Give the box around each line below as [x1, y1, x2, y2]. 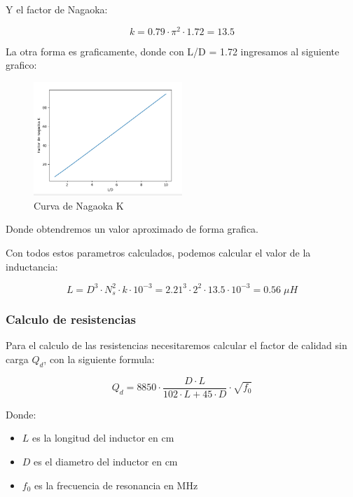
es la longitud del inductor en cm [32, 430, 174, 445]
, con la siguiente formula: [43, 351, 155, 366]
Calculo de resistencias [6, 311, 136, 328]
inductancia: [6, 259, 58, 273]
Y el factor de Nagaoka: [6, 2, 108, 16]
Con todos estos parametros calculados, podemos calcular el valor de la [6, 245, 311, 259]
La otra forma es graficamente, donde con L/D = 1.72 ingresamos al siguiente [6, 43, 340, 58]
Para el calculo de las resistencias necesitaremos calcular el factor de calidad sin [6, 338, 347, 353]
